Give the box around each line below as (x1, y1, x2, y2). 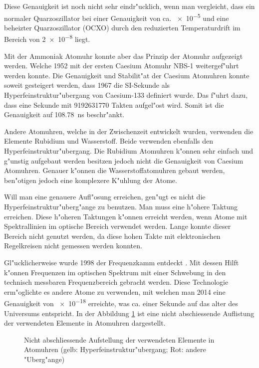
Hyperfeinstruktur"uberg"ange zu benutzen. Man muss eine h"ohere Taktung (4, 201, 238, 211)
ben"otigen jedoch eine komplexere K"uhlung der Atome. (4, 175, 177, 185)
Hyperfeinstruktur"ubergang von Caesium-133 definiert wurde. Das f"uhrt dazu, (4, 90, 248, 100)
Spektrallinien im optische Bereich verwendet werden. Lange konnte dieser (4, 221, 231, 231)
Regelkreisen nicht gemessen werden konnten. (4, 240, 142, 251)
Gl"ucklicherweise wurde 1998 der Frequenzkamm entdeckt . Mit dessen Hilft (4, 257, 239, 267)
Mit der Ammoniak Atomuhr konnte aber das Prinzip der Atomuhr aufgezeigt (4, 50, 243, 61)
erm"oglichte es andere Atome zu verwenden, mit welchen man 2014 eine (4, 286, 226, 297)
